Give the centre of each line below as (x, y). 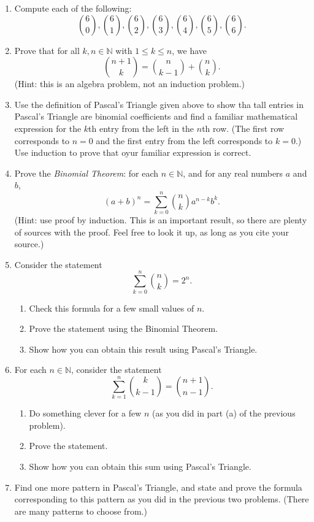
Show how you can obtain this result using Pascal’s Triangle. (143, 349)
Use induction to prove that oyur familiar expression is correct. (133, 152)
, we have (190, 50)
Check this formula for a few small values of (112, 308)
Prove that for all (47, 50)
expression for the (48, 128)
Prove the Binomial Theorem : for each (86, 173)
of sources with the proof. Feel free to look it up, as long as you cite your (151, 232)
